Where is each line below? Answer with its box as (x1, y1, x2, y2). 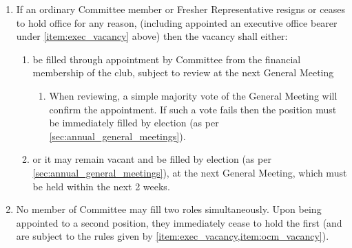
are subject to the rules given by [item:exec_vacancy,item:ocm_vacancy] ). (16, 229, 329, 243)
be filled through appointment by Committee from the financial (32, 52, 301, 66)
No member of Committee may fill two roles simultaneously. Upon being (16, 202, 322, 216)
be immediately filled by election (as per (49, 115, 219, 130)
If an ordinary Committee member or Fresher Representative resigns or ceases (16, 2, 345, 16)
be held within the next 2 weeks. (32, 179, 170, 193)
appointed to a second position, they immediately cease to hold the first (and (16, 215, 342, 229)
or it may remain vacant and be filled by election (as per (32, 152, 271, 166)
